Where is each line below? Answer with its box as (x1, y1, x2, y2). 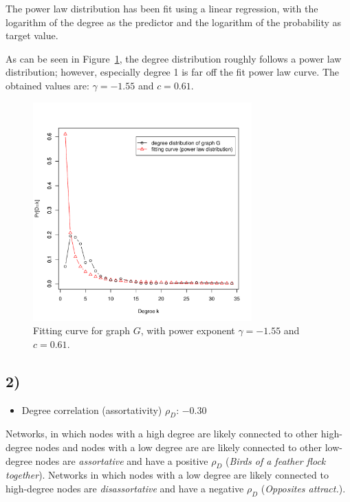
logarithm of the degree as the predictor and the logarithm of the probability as (6, 14, 342, 29)
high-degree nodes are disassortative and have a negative (6, 481, 244, 495)
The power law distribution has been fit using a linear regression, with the (6, 1, 318, 15)
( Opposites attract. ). (261, 481, 346, 495)
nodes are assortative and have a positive (35, 453, 208, 468)
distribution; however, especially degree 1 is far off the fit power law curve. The (6, 65, 339, 79)
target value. (6, 28, 58, 43)
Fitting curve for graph (33, 323, 131, 338)
